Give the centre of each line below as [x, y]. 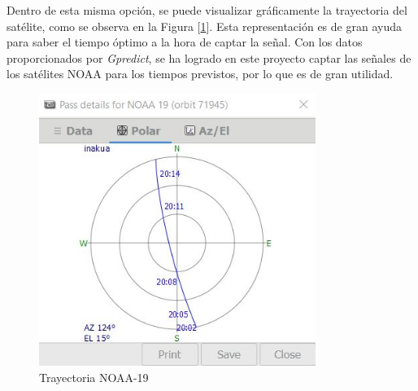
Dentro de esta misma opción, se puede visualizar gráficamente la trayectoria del [207, 10]
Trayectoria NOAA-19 [94, 377]
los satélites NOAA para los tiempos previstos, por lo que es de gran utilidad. [200, 74]
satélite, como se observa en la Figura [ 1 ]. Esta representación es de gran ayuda [204, 26]
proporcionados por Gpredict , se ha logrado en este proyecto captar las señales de [209, 57]
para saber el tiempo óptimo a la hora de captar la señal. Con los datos [185, 42]
